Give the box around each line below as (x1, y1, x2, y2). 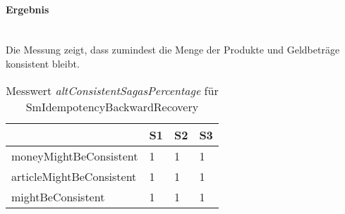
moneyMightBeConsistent (11, 147, 138, 164)
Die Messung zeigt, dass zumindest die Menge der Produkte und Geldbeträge (6, 42, 340, 57)
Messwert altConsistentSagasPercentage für (6, 82, 219, 99)
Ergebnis (6, 1, 49, 16)
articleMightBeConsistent (11, 168, 137, 184)
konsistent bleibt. (6, 56, 80, 70)
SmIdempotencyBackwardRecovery (25, 98, 199, 115)
